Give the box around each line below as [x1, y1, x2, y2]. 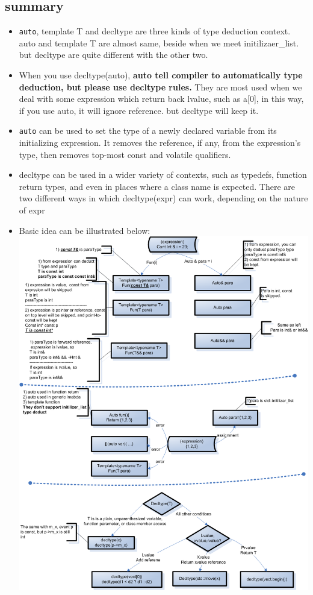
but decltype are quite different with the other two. [19, 48, 208, 61]
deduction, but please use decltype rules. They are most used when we [19, 80, 302, 93]
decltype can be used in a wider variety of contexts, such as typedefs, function [19, 168, 307, 181]
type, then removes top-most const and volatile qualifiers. [19, 148, 231, 160]
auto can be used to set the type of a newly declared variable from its [19, 124, 277, 137]
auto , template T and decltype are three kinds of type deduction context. [19, 25, 291, 37]
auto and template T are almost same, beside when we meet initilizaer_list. [19, 36, 299, 49]
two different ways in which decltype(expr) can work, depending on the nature [19, 192, 308, 204]
